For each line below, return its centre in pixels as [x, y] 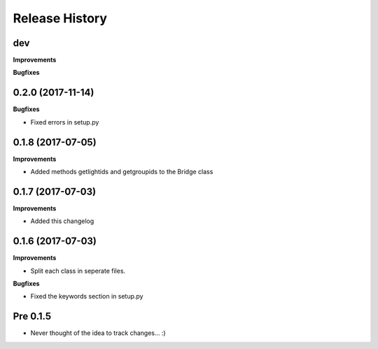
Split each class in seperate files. [78, 271]
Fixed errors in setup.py [65, 122]
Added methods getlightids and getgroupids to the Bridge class [122, 172]
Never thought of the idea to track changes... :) [98, 333]
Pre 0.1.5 [32, 316]
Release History [60, 18]
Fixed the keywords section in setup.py [87, 297]
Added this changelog [62, 221]
